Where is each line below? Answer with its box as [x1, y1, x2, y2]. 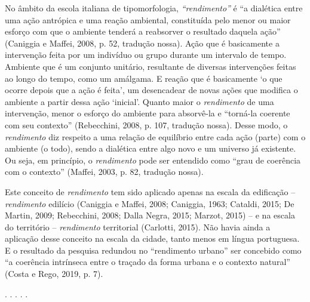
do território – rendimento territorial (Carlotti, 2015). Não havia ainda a [5, 220, 271, 233]
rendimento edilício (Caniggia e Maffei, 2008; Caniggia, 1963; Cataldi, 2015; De [5, 197, 294, 209]
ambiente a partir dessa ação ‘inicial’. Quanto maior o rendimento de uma [5, 95, 274, 107]
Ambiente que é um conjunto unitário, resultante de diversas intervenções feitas [5, 60, 296, 72]
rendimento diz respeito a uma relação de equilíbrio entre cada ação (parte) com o [5, 130, 306, 143]
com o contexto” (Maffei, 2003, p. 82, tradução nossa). [5, 165, 204, 178]
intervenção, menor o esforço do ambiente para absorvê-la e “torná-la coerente [5, 107, 290, 119]
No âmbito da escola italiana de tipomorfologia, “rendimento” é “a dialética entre [5, 2, 303, 14]
